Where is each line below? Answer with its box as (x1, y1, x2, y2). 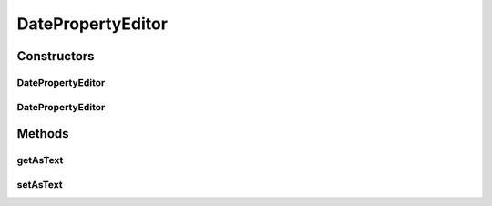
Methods (16, 126, 69, 141)
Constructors (16, 48, 95, 64)
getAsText (16, 154, 64, 167)
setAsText (16, 178, 63, 191)
